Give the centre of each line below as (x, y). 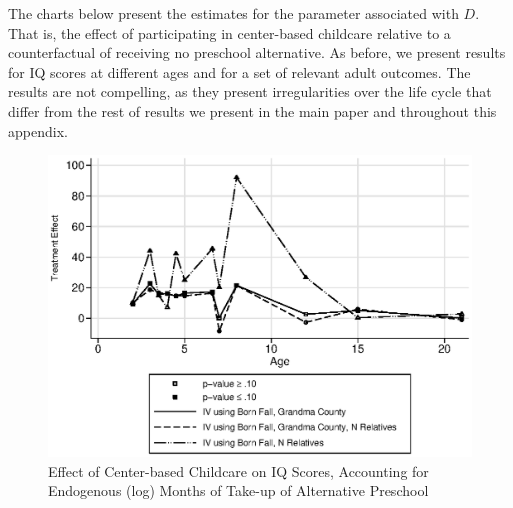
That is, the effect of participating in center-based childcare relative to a (229, 32)
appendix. (38, 130)
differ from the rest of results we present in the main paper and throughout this (252, 110)
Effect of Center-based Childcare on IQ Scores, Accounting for (238, 470)
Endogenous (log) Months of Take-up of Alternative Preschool (238, 490)
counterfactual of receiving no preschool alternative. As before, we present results (257, 52)
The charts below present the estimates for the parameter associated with (233, 13)
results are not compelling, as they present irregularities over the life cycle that (250, 91)
